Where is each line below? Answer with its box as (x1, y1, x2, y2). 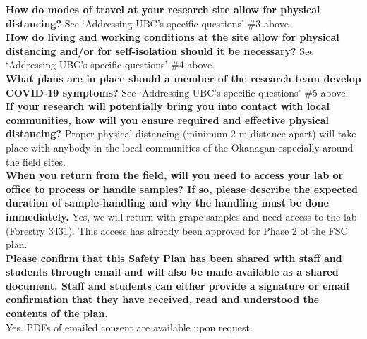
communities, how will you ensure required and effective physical (6, 112, 329, 127)
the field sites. (6, 154, 66, 168)
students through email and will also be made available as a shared (6, 264, 339, 279)
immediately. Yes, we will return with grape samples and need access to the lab (6, 209, 357, 223)
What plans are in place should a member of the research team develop (6, 70, 361, 85)
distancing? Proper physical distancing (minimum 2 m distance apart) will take (6, 126, 356, 141)
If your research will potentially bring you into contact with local (6, 99, 330, 113)
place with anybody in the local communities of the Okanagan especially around (6, 140, 354, 154)
